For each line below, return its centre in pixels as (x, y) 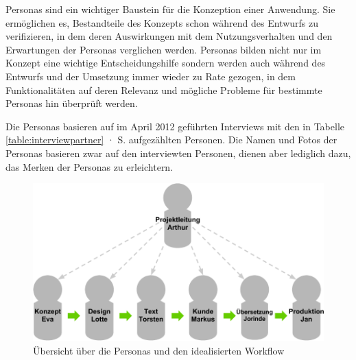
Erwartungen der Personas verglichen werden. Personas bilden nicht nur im (164, 49)
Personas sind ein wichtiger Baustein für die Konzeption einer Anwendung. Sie (170, 9)
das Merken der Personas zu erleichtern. (90, 166)
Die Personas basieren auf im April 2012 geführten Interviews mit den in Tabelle (175, 126)
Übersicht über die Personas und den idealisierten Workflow (159, 350)
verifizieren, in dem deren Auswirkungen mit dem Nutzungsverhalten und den (169, 36)
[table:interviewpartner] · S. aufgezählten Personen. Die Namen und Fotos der (171, 140)
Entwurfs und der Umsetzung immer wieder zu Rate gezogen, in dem (151, 76)
